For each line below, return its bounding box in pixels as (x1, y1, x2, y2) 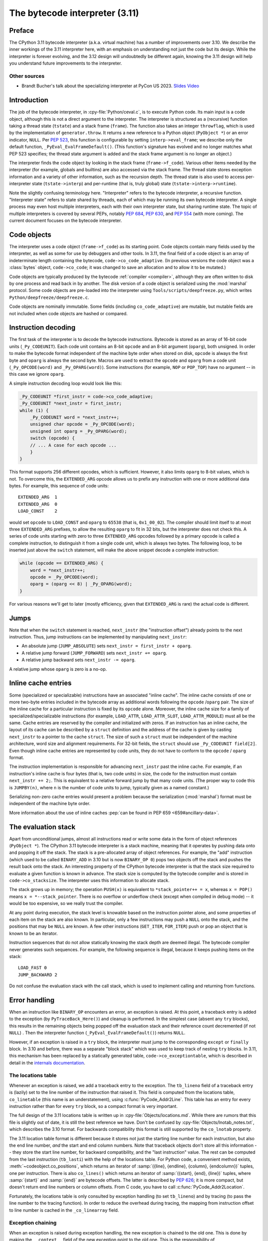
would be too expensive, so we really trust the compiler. (9, 900, 124, 906)
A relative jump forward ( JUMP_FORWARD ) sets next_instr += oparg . (21, 650, 167, 656)
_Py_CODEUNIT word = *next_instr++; (30, 414, 119, 420)
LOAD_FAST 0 (18, 965, 47, 970)
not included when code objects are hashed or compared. (9, 310, 128, 316)
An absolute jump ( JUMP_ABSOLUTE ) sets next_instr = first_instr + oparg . (21, 643, 192, 649)
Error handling (9, 996, 55, 1004)
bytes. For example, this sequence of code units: (9, 483, 109, 489)
